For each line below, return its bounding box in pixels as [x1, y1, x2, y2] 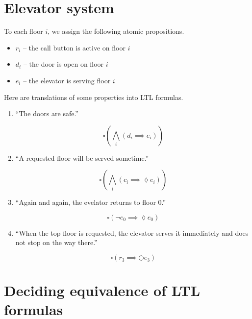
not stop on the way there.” [15, 237, 98, 247]
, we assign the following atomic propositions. [48, 26, 184, 36]
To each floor [4, 26, 43, 36]
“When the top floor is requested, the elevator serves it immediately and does [15, 227, 249, 238]
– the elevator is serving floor [23, 75, 111, 85]
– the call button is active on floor [23, 42, 126, 52]
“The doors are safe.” [15, 108, 78, 119]
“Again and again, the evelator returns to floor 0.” [15, 197, 166, 207]
